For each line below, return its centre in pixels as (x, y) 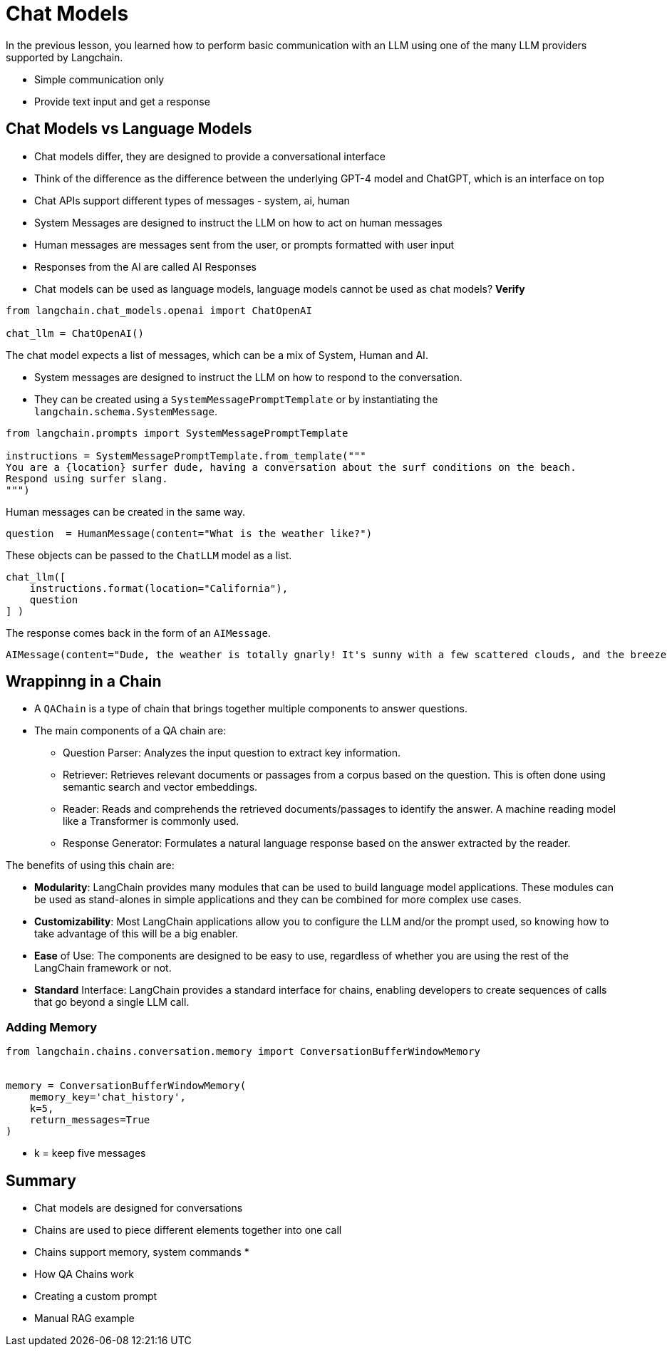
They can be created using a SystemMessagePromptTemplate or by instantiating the (236, 399)
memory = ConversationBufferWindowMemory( (126, 1086)
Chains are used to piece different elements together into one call (188, 1230)
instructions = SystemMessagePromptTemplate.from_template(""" (186, 456)
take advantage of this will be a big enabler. (136, 934)
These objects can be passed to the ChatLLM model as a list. (149, 555)
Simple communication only (99, 79)
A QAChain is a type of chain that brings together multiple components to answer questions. (251, 709)
